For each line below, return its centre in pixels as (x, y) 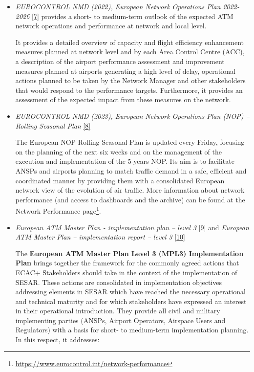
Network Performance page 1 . (58, 210)
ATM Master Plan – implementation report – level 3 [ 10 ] (100, 237)
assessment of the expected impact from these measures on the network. (123, 99)
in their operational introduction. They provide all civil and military (118, 311)
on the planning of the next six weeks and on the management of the (118, 151)
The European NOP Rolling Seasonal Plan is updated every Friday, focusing (130, 142)
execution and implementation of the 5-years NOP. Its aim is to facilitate (125, 161)
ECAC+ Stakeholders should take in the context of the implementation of (126, 272)
